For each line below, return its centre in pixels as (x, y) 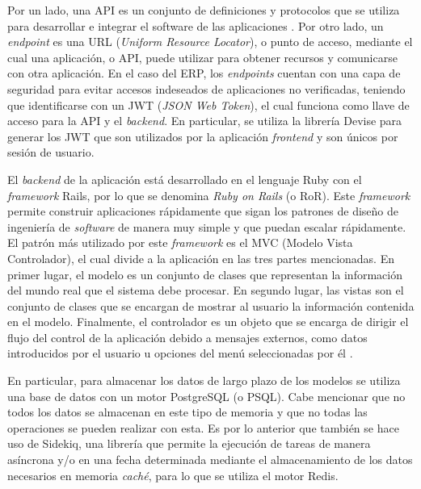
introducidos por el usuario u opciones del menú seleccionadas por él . (180, 353)
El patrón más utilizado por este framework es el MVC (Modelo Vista (180, 242)
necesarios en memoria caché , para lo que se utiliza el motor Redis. (173, 475)
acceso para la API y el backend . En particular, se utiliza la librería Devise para (205, 121)
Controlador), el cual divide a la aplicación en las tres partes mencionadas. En (201, 258)
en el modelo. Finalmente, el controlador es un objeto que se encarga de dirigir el (208, 322)
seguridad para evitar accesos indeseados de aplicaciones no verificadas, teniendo (206, 88)
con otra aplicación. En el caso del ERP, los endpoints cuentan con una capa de (204, 73)
